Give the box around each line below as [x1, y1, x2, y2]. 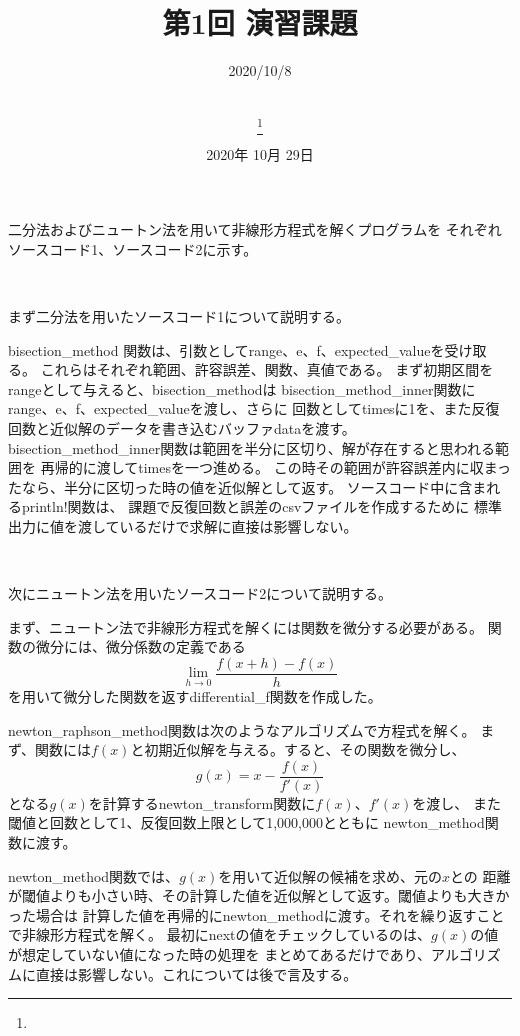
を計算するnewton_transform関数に [88, 792, 316, 813]
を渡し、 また [412, 792, 502, 813]
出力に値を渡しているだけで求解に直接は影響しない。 [8, 515, 358, 536]
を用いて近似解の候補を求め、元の [218, 865, 442, 886]
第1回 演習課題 [162, 2, 358, 43]
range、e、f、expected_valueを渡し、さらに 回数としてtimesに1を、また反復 [8, 398, 500, 419]
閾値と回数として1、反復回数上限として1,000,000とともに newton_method [8, 812, 485, 833]
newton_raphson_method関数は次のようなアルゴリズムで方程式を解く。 [8, 719, 476, 740]
